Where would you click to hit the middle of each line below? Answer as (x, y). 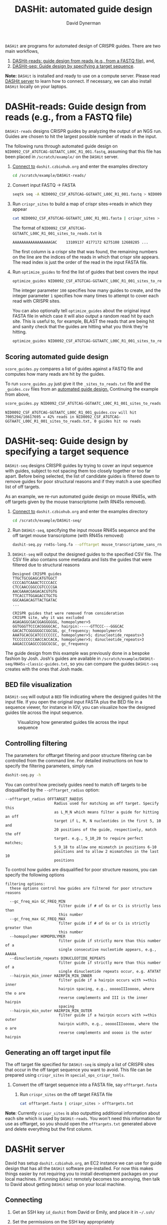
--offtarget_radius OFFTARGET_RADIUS (44, 799)
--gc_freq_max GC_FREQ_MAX (38, 919)
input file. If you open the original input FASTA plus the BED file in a (74, 702)
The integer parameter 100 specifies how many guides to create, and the (86, 290)
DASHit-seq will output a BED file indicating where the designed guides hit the (83, 697)
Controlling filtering (36, 743)
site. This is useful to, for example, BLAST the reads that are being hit (83, 321)
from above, (18, 394)
